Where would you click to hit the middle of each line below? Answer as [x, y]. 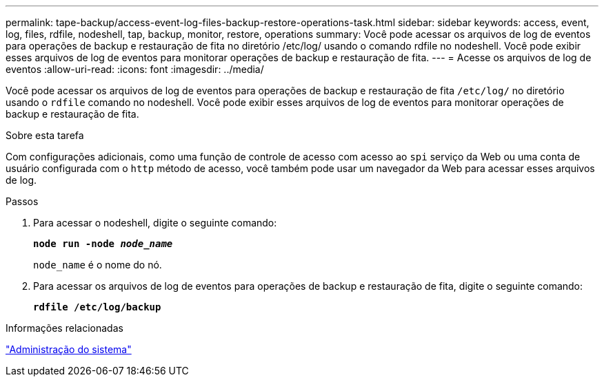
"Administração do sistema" [69, 349]
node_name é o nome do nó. [98, 265]
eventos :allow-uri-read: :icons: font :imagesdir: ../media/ [135, 69]
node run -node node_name [103, 244]
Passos [22, 201]
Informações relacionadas [64, 328]
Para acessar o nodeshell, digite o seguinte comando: [155, 223]
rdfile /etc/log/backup [97, 307]
